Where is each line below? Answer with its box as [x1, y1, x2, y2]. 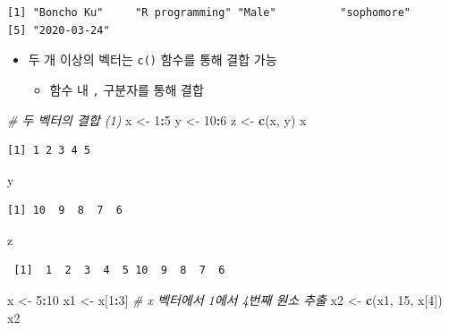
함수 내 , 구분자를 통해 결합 [49, 80, 204, 98]
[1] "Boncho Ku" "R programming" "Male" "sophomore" [7, 6, 411, 19]
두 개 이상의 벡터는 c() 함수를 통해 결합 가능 [28, 50, 277, 69]
